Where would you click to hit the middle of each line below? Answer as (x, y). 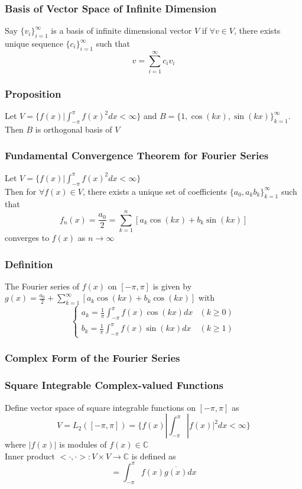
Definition (29, 264)
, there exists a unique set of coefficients (155, 191)
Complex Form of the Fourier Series (92, 358)
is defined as (154, 456)
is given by (172, 286)
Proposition (33, 93)
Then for (21, 191)
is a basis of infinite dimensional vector (121, 30)
